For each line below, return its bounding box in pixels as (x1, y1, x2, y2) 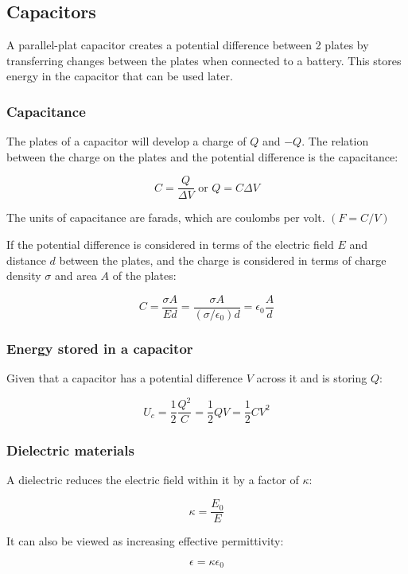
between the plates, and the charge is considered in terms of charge (59, 251, 387, 268)
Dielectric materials (6, 440, 134, 460)
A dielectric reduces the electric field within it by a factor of (6, 471, 299, 488)
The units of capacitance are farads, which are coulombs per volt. (6, 209, 325, 226)
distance (6, 251, 46, 268)
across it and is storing (256, 370, 367, 386)
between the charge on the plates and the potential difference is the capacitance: (6, 148, 398, 165)
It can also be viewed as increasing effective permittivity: (6, 533, 284, 549)
